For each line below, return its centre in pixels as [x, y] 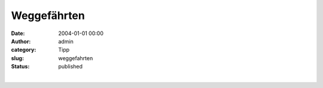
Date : [18, 33]
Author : [21, 41]
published [71, 67]
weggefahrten [76, 58]
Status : [20, 67]
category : [24, 50]
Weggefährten [48, 15]
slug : [17, 58]
